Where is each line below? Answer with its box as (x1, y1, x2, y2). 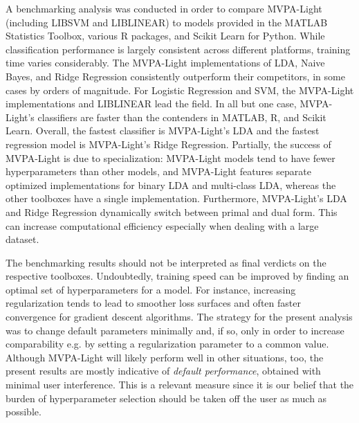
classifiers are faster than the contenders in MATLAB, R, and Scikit (37, 109, 326, 124)
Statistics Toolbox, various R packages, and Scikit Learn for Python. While (6, 28, 325, 43)
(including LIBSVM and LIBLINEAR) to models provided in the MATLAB (6, 15, 328, 29)
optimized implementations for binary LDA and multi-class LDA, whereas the (6, 177, 336, 192)
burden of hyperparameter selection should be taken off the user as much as (6, 390, 327, 405)
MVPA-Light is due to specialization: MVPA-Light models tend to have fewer (6, 150, 335, 165)
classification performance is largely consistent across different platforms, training (6, 42, 351, 56)
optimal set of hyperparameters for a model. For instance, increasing (6, 282, 296, 296)
